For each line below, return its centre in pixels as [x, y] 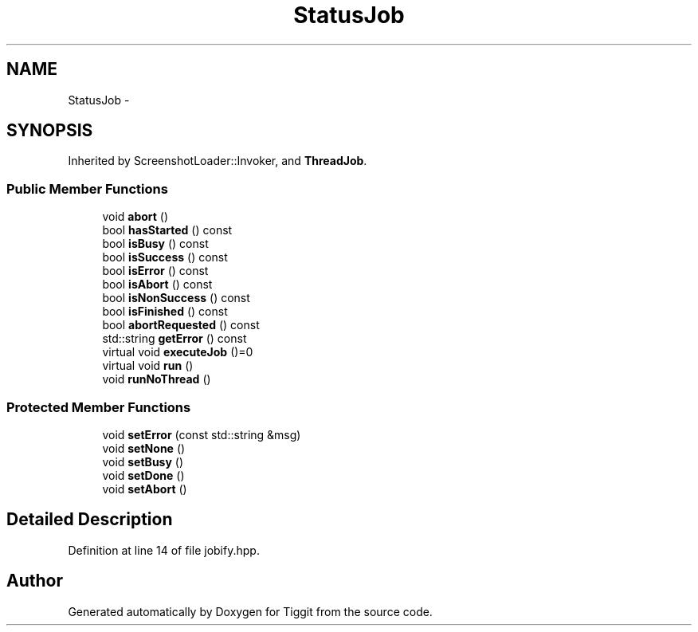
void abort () [135, 217]
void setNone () [144, 448]
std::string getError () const [174, 339]
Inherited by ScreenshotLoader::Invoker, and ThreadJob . [218, 161]
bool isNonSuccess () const [176, 298]
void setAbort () [145, 489]
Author [35, 581]
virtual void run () [148, 366]
